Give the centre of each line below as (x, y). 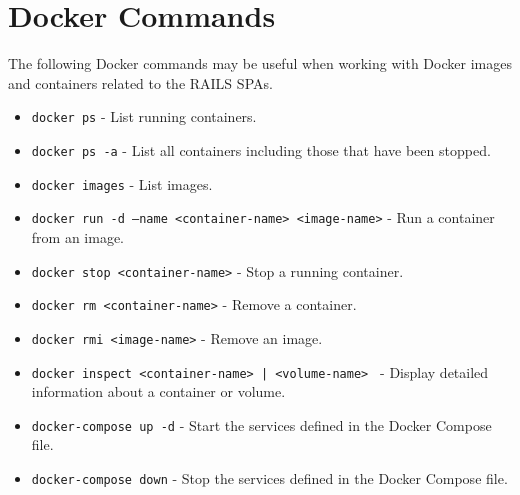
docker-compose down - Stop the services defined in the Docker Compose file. (269, 478)
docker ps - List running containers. (144, 116)
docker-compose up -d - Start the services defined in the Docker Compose (261, 424)
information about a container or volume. (158, 391)
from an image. (78, 236)
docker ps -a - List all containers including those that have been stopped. (261, 149)
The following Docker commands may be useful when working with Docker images (260, 63)
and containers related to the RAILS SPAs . (140, 82)
